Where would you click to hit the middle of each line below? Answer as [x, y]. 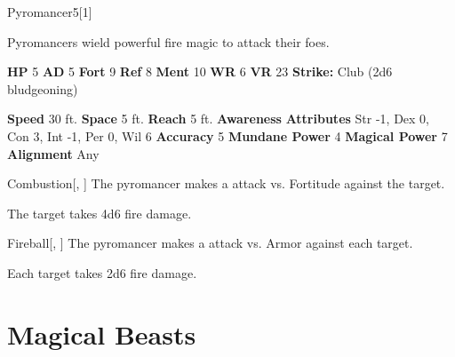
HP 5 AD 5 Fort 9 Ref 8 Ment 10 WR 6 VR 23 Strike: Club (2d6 [200, 71]
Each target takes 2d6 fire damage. [102, 272]
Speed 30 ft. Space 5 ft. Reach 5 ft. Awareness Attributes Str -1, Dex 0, [218, 119]
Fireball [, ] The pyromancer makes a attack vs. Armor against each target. [210, 243]
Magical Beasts [102, 333]
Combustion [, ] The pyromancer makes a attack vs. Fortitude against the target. [226, 183]
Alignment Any [53, 153]
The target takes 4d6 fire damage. [100, 213]
